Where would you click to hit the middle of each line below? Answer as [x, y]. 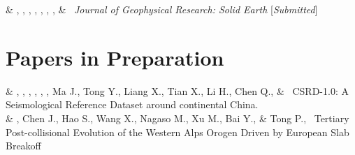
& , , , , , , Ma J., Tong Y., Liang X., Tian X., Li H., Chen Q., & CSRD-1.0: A [177, 90]
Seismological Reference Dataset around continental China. [132, 104]
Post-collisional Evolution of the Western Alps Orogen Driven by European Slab [177, 132]
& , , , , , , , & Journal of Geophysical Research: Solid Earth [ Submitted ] [162, 9]
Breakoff [23, 146]
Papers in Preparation [115, 57]
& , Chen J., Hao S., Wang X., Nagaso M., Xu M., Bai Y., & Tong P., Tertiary [177, 118]
